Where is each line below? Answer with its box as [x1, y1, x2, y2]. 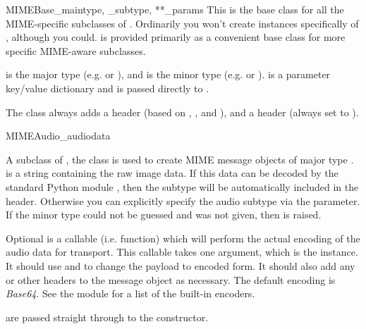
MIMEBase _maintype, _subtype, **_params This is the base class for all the [6, 2, 344, 16]
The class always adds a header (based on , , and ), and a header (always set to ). [6, 104, 359, 119]
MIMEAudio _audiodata [6, 128, 111, 143]
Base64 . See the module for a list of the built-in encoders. [6, 286, 255, 301]
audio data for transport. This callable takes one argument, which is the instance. [6, 244, 358, 259]
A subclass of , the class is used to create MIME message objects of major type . [6, 151, 354, 166]
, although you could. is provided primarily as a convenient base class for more [6, 30, 346, 44]
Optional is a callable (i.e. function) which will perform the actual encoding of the [6, 230, 360, 245]
